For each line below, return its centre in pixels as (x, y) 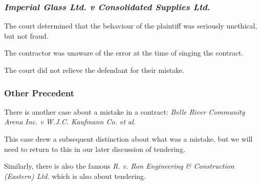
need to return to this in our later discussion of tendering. (95, 149)
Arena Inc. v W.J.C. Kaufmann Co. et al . (70, 122)
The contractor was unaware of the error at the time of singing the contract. (124, 53)
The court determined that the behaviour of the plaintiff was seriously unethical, (131, 26)
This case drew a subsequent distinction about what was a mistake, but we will (128, 139)
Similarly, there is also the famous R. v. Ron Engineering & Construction (119, 166)
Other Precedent (39, 93)
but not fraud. (26, 35)
